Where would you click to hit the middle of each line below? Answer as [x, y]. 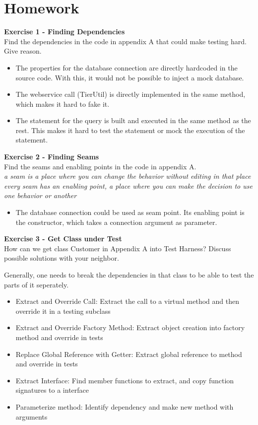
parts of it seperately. [36, 284]
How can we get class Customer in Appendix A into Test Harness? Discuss [118, 248]
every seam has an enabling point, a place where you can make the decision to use [128, 185]
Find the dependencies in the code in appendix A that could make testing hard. [125, 41]
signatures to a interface [52, 390]
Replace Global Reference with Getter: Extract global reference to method [129, 354]
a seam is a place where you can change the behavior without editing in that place [128, 176]
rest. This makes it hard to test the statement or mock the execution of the [130, 130]
